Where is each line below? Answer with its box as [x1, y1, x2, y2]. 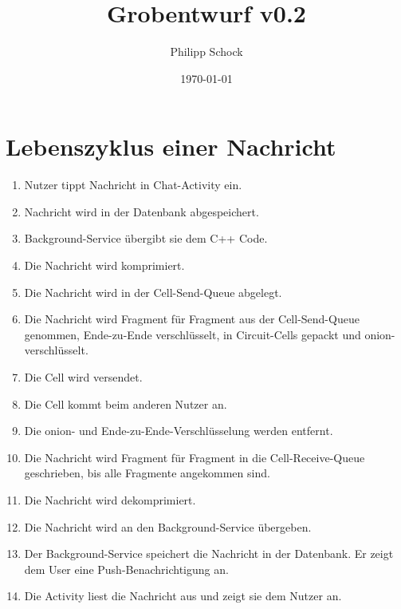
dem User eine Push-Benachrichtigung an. [24, 560, 229, 577]
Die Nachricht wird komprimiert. [24, 257, 185, 274]
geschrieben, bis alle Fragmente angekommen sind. [24, 465, 270, 481]
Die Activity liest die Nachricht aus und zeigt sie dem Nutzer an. [24, 587, 342, 604]
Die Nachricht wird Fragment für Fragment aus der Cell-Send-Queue [24, 310, 360, 327]
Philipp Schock [170, 43, 243, 60]
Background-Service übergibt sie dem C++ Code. [24, 230, 268, 247]
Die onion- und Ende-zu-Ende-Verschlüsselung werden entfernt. [24, 422, 333, 439]
